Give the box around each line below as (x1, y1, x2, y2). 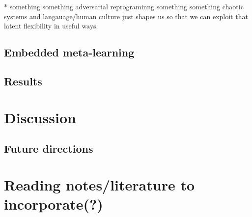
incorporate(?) (4, 193, 103, 214)
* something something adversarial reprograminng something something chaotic (4, 1, 244, 11)
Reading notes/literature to (4, 174, 195, 194)
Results (4, 73, 42, 88)
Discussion (4, 107, 76, 127)
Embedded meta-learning (4, 45, 135, 60)
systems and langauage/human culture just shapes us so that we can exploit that (4, 11, 248, 21)
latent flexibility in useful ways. (4, 21, 98, 31)
